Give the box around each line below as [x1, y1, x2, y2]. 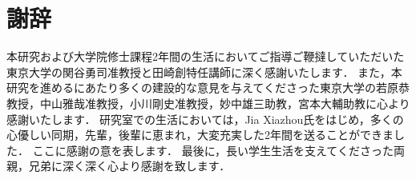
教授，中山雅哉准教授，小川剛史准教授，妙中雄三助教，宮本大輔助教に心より [6, 94, 410, 111]
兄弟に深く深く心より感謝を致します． [28, 157, 231, 174]
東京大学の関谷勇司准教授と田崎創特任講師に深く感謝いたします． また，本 [6, 63, 402, 80]
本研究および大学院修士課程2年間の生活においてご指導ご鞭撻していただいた [6, 48, 405, 65]
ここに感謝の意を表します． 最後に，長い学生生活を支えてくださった [32, 141, 394, 158]
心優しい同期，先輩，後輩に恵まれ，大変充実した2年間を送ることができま [6, 126, 394, 143]
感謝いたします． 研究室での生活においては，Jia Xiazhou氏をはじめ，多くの [6, 110, 404, 127]
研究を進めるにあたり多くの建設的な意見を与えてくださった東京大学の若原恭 [6, 79, 410, 96]
